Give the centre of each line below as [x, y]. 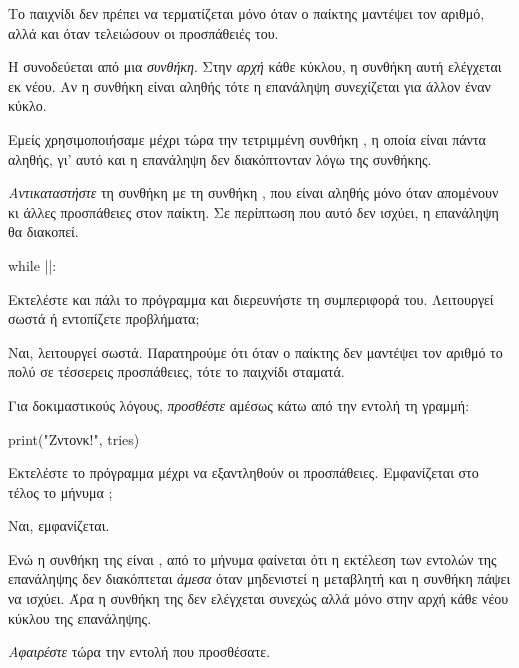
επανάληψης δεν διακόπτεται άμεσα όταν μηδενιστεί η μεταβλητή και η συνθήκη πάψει [259, 578]
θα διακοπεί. [43, 231]
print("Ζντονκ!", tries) [74, 438]
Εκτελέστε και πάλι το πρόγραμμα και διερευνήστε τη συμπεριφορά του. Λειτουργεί [251, 298]
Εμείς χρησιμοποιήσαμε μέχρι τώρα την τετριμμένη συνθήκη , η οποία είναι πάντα [247, 138]
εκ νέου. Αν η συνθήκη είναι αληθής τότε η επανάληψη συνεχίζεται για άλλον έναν [249, 85]
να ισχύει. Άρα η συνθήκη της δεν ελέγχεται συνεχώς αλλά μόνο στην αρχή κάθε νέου [258, 598]
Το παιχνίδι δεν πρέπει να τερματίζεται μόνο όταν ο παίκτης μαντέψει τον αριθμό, [246, 13]
